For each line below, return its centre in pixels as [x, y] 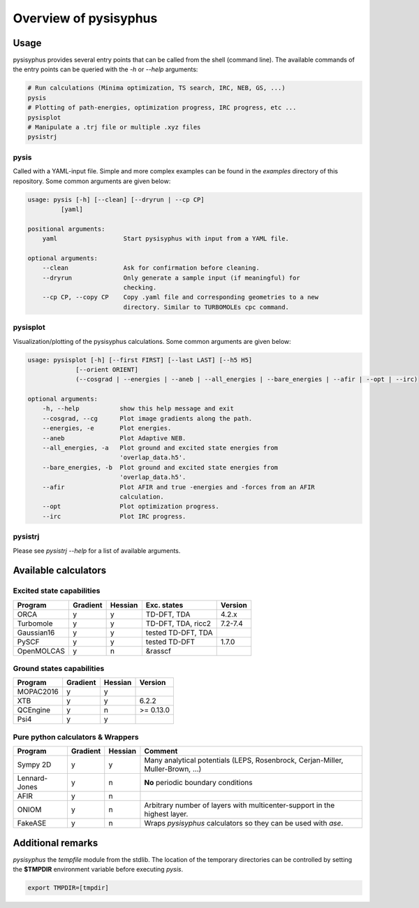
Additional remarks [56, 843]
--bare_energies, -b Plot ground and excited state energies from [160, 467]
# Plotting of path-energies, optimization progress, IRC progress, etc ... [162, 108]
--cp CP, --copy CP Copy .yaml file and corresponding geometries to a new [181, 297]
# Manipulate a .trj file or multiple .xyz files [114, 127]
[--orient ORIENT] [107, 369]
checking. [140, 288]
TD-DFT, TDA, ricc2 [178, 624]
